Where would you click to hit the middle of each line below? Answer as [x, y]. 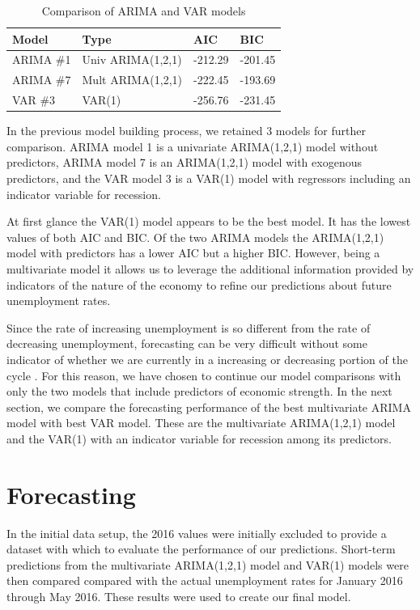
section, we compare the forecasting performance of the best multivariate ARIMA [209, 407]
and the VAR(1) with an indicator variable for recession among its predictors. [199, 438]
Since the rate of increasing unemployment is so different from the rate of [189, 327]
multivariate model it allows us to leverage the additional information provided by [210, 268]
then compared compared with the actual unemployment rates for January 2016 [205, 580]
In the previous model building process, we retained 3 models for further [186, 131]
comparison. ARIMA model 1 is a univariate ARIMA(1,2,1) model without [193, 146]
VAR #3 [34, 100]
